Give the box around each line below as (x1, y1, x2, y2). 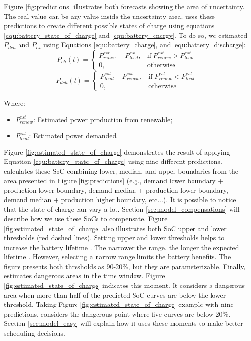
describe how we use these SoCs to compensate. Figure (4, 213, 168, 223)
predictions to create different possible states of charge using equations (4, 20, 215, 31)
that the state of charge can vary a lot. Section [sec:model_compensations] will (4, 204, 240, 214)
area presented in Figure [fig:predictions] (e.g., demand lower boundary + (4, 175, 224, 185)
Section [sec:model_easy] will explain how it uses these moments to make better (4, 318, 243, 328)
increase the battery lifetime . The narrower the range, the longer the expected (4, 242, 239, 252)
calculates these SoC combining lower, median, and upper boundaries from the (4, 165, 239, 176)
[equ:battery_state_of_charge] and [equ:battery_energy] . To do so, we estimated (4, 30, 248, 40)
